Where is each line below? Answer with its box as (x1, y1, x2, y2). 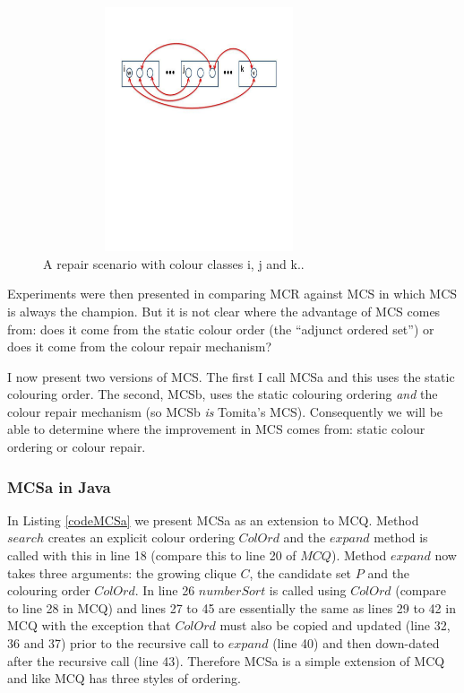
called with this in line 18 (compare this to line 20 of (7, 546, 296, 565)
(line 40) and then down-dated (272, 634, 440, 653)
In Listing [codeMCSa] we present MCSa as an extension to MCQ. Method (7, 510, 419, 529)
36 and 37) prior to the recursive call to (7, 634, 225, 653)
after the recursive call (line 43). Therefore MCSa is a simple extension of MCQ (7, 651, 445, 670)
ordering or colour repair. (7, 437, 146, 456)
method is (374, 528, 428, 547)
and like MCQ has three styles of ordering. (7, 669, 241, 688)
